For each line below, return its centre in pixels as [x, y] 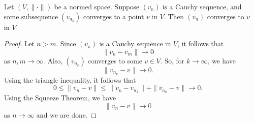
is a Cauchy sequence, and [202, 6]
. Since [66, 44]
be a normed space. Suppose [97, 6]
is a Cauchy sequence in [135, 44]
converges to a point [113, 16]
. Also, [53, 60]
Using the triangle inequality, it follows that [70, 79]
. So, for [172, 60]
